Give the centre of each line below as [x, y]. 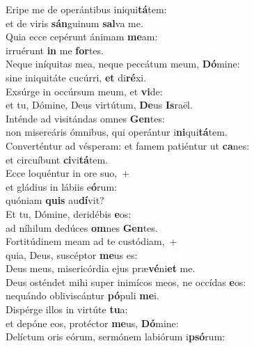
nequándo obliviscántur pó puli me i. [82, 295]
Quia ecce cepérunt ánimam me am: [82, 37]
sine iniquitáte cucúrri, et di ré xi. [76, 77]
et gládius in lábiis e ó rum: [61, 186]
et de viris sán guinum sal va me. [74, 23]
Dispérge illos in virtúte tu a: [67, 309]
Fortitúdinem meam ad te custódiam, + [92, 241]
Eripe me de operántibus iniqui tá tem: [86, 9]
